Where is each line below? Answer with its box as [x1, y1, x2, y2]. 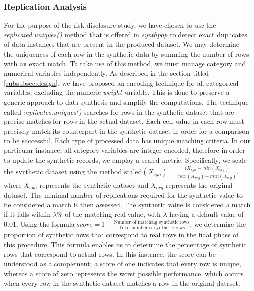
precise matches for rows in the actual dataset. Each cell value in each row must [4, 116, 244, 126]
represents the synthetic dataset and [39, 179, 149, 190]
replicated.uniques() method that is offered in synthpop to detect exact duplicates [4, 29, 247, 39]
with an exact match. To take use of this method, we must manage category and [4, 58, 246, 68]
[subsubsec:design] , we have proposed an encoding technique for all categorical [4, 77, 239, 87]
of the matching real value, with [65, 209, 161, 219]
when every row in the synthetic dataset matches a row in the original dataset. [4, 278, 240, 288]
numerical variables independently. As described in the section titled [4, 68, 209, 78]
